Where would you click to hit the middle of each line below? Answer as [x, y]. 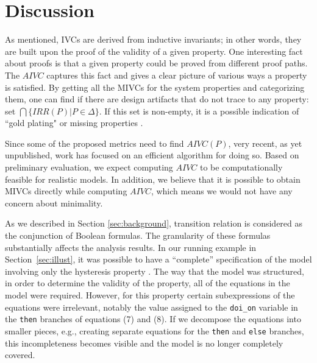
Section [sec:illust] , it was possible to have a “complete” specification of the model [158, 259]
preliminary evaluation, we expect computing [89, 167]
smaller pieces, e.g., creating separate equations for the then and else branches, [155, 330]
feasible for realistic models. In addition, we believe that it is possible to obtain [153, 179]
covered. [20, 355]
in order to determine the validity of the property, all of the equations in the [148, 283]
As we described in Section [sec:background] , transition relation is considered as [154, 223]
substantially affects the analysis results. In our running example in [131, 247]
